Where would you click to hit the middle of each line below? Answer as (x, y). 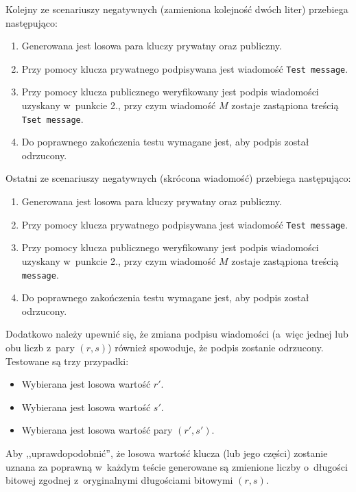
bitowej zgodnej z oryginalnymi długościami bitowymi (119, 480)
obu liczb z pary (40, 347)
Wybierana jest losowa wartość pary (97, 430)
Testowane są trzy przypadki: (67, 361)
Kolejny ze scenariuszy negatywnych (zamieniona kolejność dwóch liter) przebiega (177, 9)
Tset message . (52, 118)
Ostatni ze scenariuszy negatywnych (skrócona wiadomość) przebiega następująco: (178, 178)
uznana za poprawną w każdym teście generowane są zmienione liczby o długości (177, 466)
